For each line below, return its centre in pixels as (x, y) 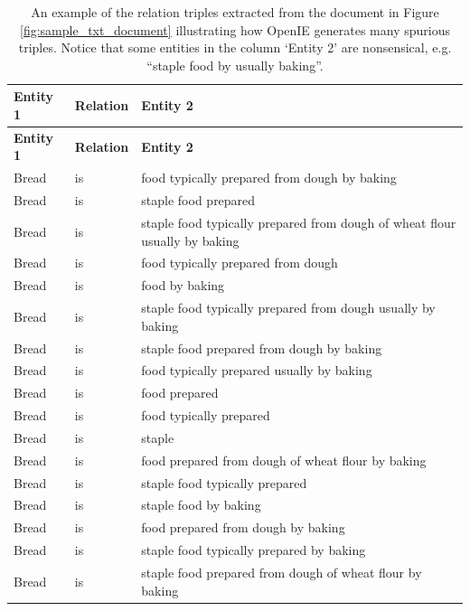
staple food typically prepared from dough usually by (288, 308)
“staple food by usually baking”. (235, 65)
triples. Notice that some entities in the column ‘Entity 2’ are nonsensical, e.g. (235, 47)
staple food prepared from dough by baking (262, 348)
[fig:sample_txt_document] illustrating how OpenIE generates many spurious (235, 29)
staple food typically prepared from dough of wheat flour (299, 222)
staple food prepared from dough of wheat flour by (282, 572)
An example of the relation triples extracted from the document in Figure (235, 12)
